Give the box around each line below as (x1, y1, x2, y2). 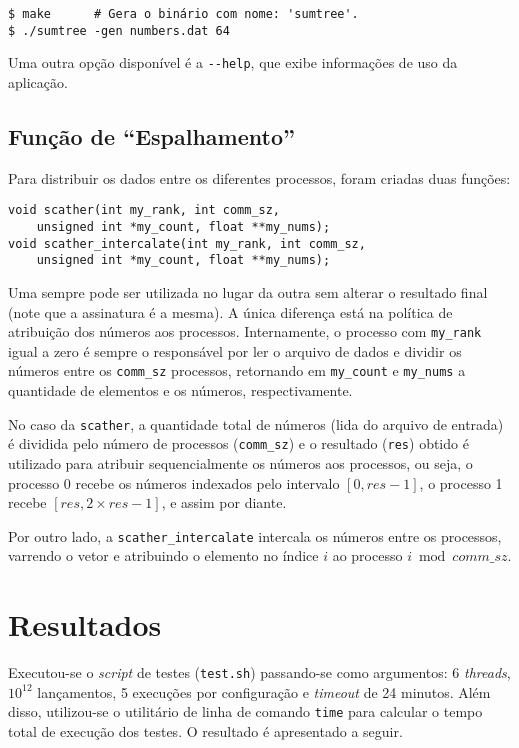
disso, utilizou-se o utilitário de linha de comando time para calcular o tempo (8, 701, 483, 722)
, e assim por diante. (161, 492, 287, 513)
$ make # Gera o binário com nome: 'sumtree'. (8, 7, 359, 21)
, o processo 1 (419, 472, 503, 493)
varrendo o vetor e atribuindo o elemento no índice (8, 545, 319, 566)
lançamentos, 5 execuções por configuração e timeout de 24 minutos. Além (37, 681, 491, 702)
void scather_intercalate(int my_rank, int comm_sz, (8, 236, 366, 251)
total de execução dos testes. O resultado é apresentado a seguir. (8, 721, 403, 742)
